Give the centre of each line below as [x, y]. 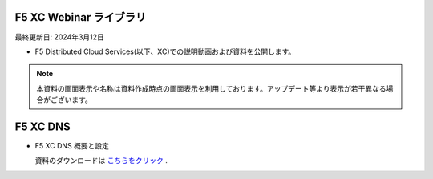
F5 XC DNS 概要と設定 [72, 145]
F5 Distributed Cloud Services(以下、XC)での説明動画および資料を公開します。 [165, 51]
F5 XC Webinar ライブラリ [81, 17]
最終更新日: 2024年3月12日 [59, 37]
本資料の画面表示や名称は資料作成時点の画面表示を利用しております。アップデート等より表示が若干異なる [211, 88]
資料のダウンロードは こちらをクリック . [101, 161]
